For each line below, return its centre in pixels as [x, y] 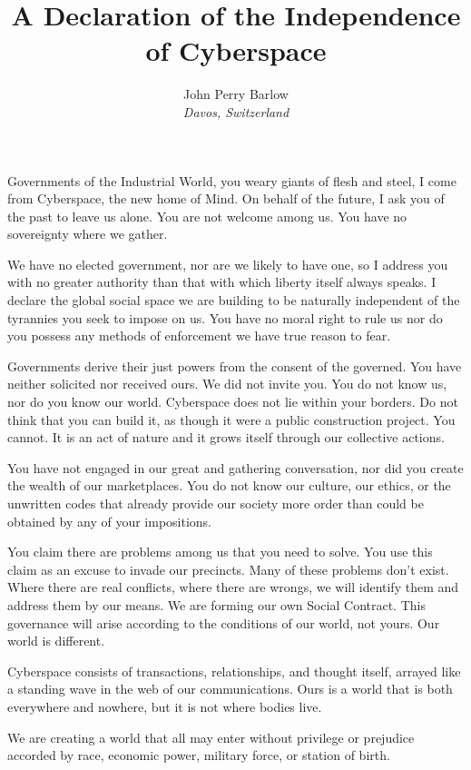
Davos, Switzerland [236, 111]
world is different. [56, 641]
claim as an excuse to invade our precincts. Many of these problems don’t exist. [228, 569]
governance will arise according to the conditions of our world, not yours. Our [224, 622]
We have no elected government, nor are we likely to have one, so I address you [228, 264]
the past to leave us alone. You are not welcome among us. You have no [207, 216]
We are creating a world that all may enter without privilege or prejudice [211, 737]
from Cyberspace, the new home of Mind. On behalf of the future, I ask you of [226, 198]
